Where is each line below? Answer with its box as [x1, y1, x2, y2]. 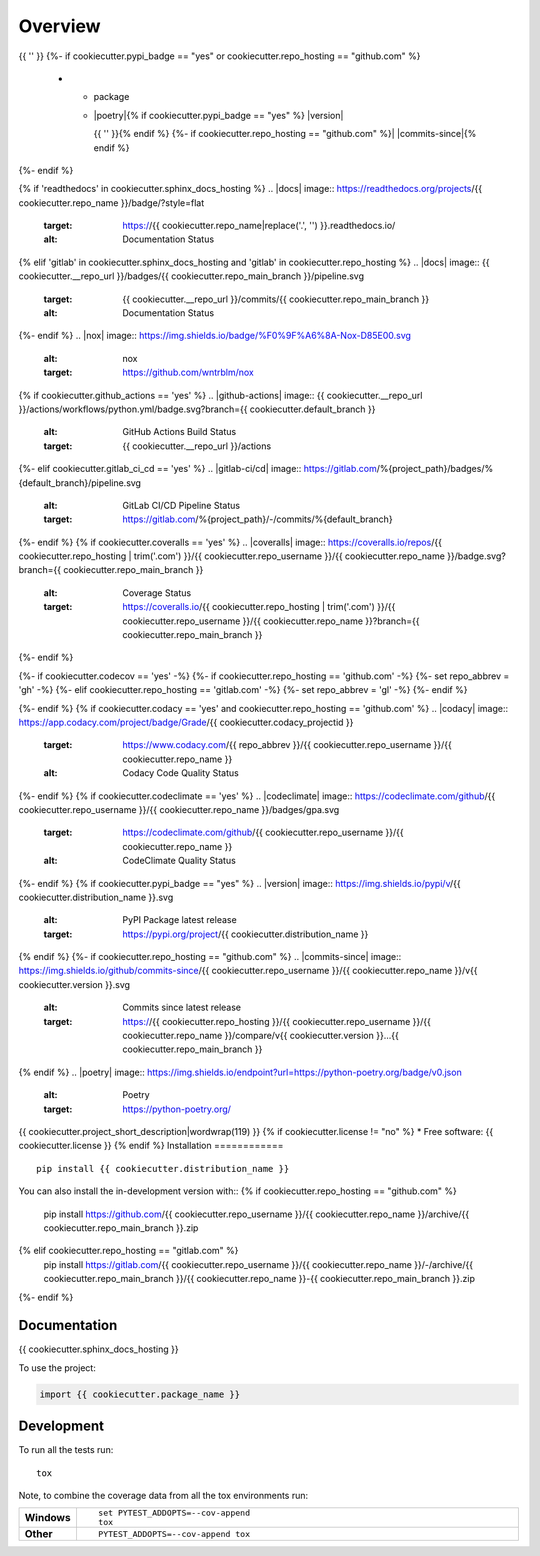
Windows [24, 1511, 71, 1525]
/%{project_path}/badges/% [376, 463, 494, 475]
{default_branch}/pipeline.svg [18, 476, 142, 489]
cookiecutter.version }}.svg [18, 978, 130, 990]
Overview [18, 15, 101, 37]
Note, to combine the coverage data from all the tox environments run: [18, 1490, 309, 1502]
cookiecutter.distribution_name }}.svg [18, 891, 174, 903]
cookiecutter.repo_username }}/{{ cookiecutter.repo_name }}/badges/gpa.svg [18, 803, 340, 815]
